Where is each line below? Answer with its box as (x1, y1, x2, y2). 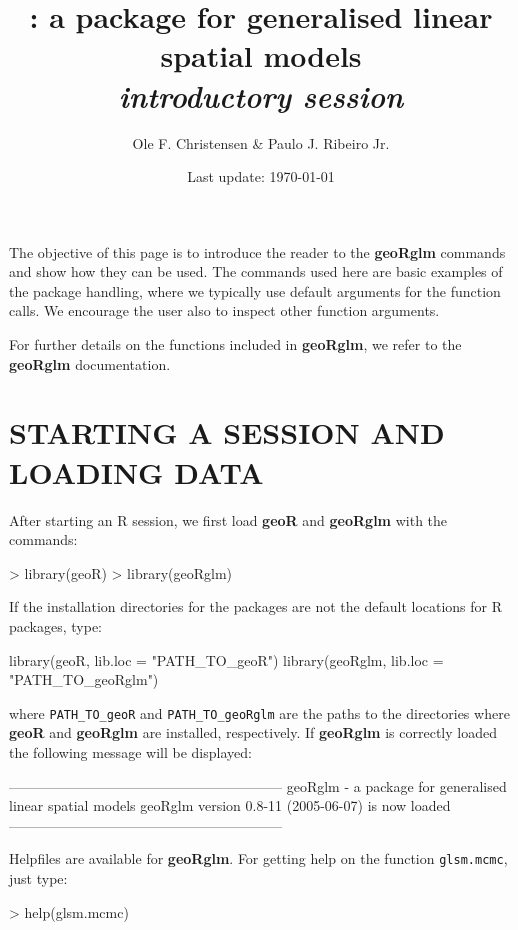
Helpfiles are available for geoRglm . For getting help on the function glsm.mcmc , (9, 848, 508, 869)
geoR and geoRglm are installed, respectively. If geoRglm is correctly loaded (9, 722, 497, 743)
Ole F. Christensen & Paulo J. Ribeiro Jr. (132, 132, 390, 153)
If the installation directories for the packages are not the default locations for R (9, 596, 503, 617)
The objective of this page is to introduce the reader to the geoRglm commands (9, 241, 506, 262)
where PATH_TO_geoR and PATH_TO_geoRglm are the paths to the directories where (9, 702, 510, 723)
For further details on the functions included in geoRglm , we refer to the (9, 334, 462, 355)
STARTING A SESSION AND (9, 412, 445, 453)
